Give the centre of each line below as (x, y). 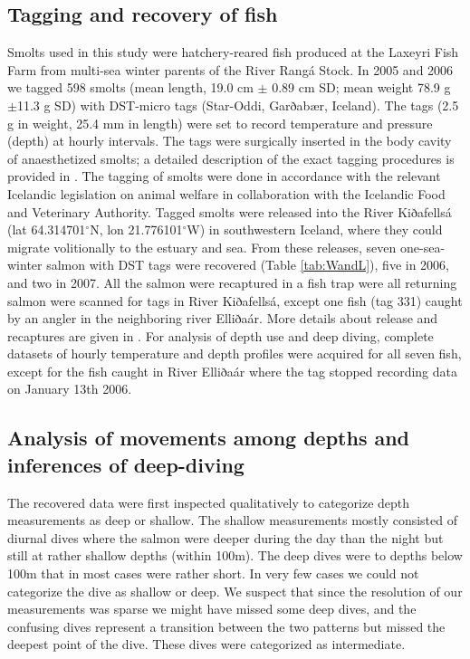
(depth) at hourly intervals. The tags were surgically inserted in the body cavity (230, 141)
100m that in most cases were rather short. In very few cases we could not (213, 573)
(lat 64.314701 (47, 229)
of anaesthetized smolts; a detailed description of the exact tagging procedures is (231, 158)
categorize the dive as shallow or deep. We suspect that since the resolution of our (235, 591)
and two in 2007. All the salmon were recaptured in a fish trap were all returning (232, 282)
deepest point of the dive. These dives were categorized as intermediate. (206, 644)
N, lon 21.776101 (136, 229)
